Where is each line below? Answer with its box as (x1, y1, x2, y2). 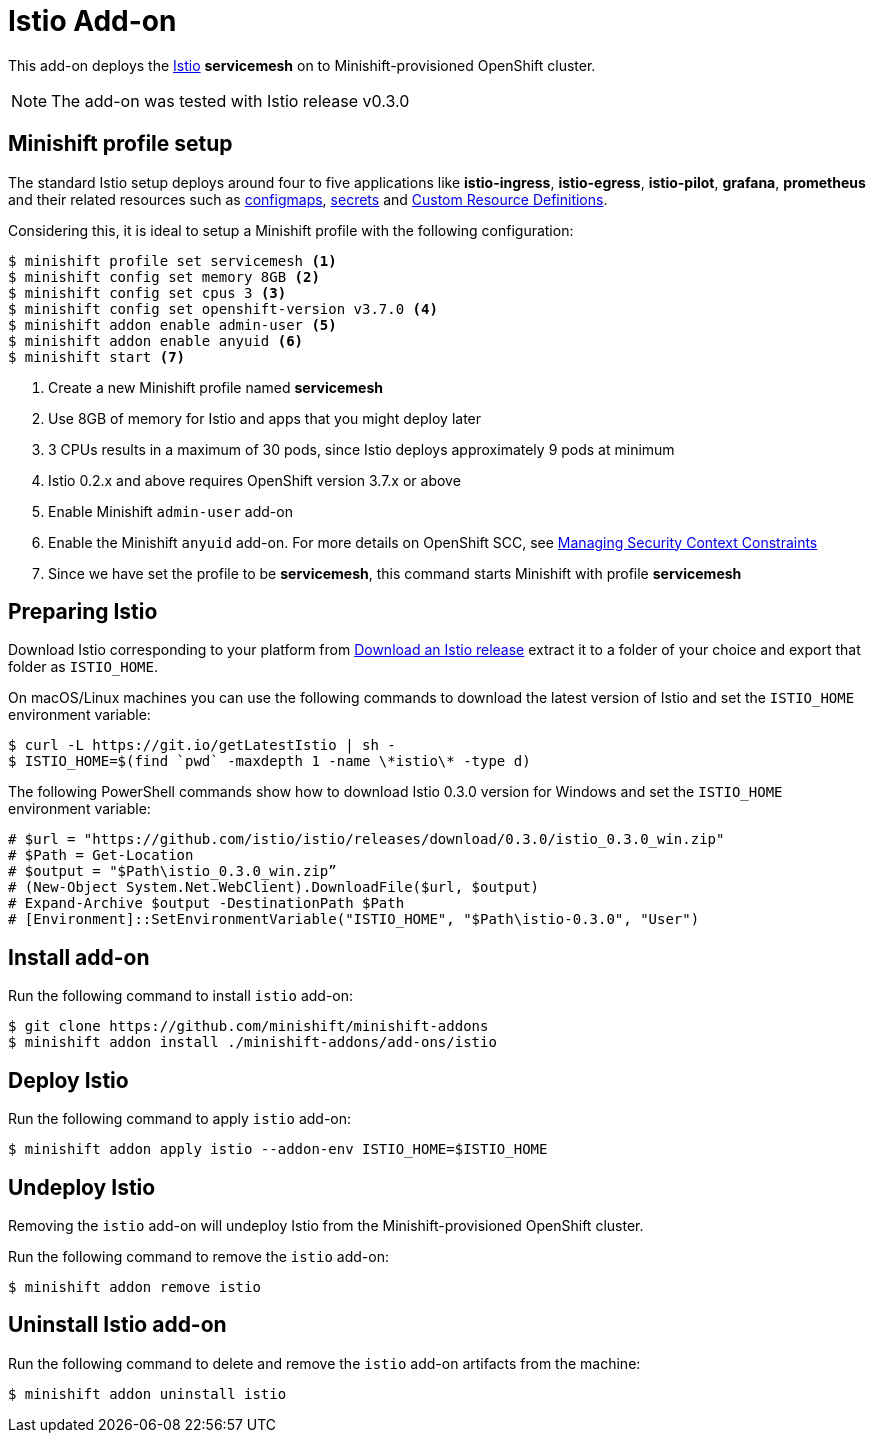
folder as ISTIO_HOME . (8, 658, 159, 676)
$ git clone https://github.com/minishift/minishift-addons (8, 1018, 489, 1035)
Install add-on (8, 944, 150, 970)
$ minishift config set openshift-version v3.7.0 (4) (8, 300, 438, 317)
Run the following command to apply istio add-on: (8, 1110, 352, 1128)
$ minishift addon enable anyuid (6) (8, 332, 304, 349)
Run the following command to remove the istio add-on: (8, 1247, 390, 1265)
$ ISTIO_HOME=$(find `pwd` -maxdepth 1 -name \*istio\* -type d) (8, 753, 531, 770)
